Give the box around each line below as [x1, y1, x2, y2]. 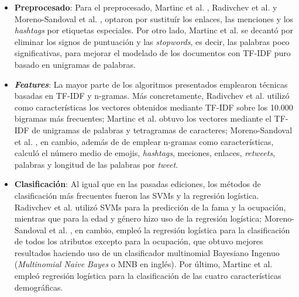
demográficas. [14, 281, 63, 293]
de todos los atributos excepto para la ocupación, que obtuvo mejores [14, 235, 263, 247]
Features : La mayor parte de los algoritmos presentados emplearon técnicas [14, 78, 288, 90]
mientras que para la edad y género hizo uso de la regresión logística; [14, 212, 262, 225]
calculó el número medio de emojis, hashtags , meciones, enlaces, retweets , [14, 147, 276, 159]
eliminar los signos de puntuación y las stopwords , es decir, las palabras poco [14, 35, 290, 47]
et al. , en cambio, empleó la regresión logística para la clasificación [49, 223, 290, 236]
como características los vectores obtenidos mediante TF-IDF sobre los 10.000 [14, 101, 293, 113]
